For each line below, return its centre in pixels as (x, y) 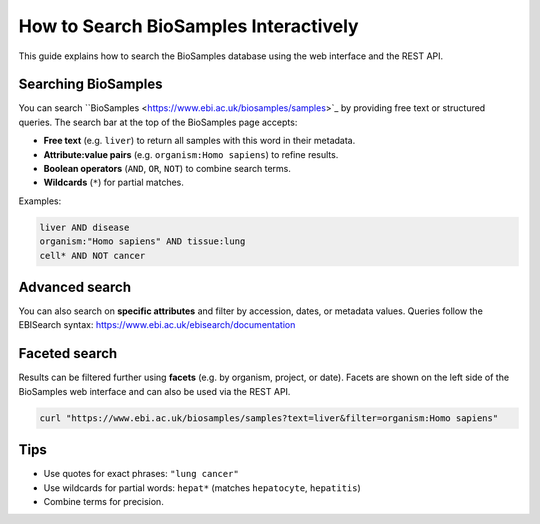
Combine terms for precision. (103, 502)
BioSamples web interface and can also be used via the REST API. (154, 391)
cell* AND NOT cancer (92, 255)
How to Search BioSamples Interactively (188, 26)
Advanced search (75, 286)
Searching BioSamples (90, 84)
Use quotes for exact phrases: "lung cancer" (141, 474)
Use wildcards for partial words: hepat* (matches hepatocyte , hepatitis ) (202, 487)
